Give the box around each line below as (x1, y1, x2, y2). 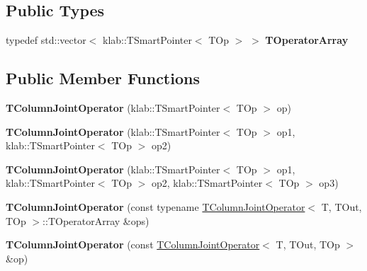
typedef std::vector (6, 33, 86, 47)
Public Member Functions (6, 67, 200, 89)
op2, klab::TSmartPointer (152, 175, 263, 190)
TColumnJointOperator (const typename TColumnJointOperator (6, 199, 305, 214)
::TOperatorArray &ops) (43, 213, 149, 228)
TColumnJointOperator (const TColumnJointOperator (6, 237, 260, 252)
